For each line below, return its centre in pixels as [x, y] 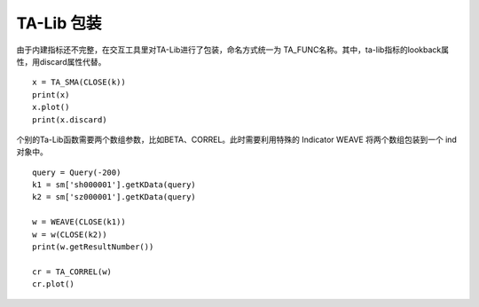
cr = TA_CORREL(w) [72, 272]
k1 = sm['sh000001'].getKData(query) [114, 185]
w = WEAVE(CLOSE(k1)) [79, 222]
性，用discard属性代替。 [61, 61]
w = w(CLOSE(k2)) [70, 234]
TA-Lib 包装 [59, 23]
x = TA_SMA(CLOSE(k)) [79, 83]
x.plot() [51, 107]
